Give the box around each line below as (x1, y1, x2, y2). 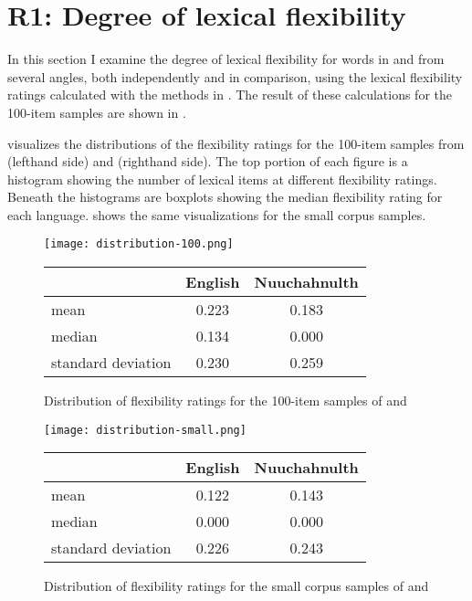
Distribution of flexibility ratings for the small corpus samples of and (44, 576, 429, 596)
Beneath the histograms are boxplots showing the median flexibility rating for (7, 187, 443, 206)
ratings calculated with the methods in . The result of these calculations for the (7, 85, 452, 104)
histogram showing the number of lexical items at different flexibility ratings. (7, 169, 437, 188)
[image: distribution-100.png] (44, 237, 234, 251)
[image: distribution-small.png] (44, 423, 246, 437)
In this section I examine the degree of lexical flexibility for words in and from (7, 49, 445, 69)
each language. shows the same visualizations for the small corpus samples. (7, 205, 426, 224)
